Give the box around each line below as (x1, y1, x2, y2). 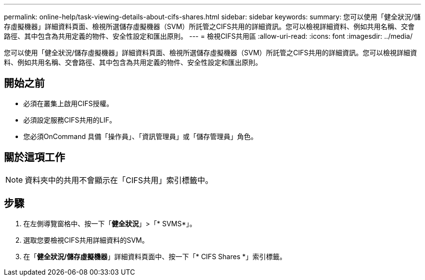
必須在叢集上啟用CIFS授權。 (23, 99, 114, 108)
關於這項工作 (4, 151, 65, 164)
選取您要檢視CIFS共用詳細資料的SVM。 (23, 235, 149, 244)
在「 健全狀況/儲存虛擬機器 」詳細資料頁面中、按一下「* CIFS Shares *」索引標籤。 (23, 252, 287, 261)
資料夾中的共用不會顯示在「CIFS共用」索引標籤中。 (25, 175, 213, 185)
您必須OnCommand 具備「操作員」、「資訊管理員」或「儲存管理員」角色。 (23, 132, 258, 140)
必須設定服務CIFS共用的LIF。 (23, 115, 116, 124)
